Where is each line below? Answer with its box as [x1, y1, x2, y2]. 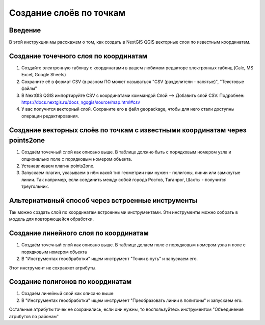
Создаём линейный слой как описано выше [21, 291, 114, 296]
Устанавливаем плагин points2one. [21, 163, 95, 169]
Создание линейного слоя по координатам [9, 229, 149, 237]
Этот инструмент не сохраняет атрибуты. [9, 265, 97, 270]
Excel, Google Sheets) [21, 72, 66, 78]
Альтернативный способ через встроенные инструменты [9, 196, 198, 205]
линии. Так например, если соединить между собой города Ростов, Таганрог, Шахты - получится [21, 177, 227, 182]
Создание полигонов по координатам [9, 278, 132, 286]
